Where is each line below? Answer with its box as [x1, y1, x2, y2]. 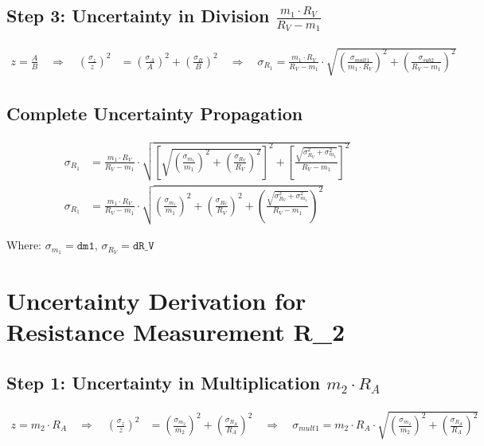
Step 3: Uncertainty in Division [6, 3, 270, 28]
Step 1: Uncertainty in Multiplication [6, 370, 321, 394]
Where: [6, 237, 41, 253]
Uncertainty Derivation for [6, 284, 306, 317]
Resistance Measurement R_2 [6, 315, 345, 348]
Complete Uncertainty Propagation [6, 100, 303, 125]
